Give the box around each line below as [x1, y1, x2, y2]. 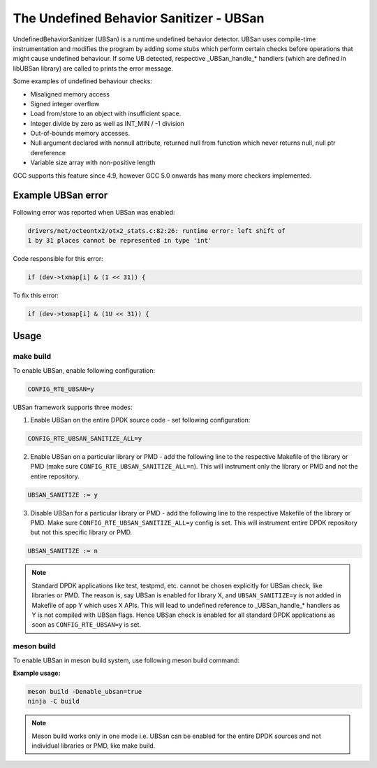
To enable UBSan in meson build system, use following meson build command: [13, 656, 240, 664]
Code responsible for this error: [13, 254, 104, 262]
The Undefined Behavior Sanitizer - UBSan [13, 10, 265, 26]
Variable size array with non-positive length [30, 158, 156, 167]
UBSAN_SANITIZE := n [27, 547, 98, 555]
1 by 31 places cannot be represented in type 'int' [27, 236, 212, 244]
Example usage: [13, 669, 61, 677]
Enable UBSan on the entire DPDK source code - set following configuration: [30, 415, 251, 424]
